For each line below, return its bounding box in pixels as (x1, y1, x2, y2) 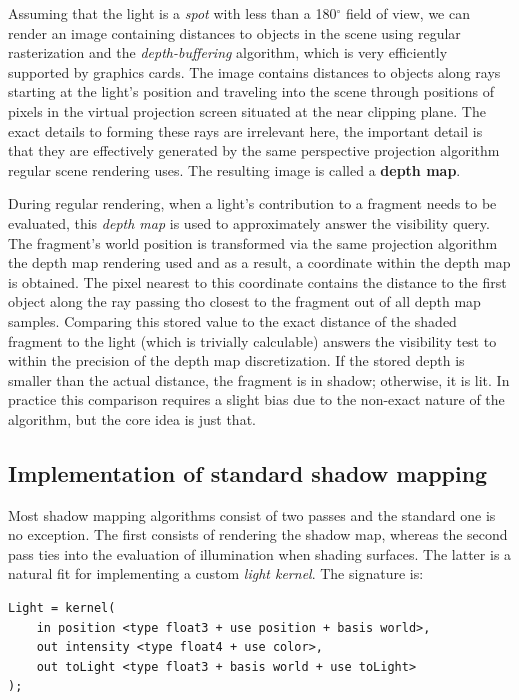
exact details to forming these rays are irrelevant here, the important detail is (8, 120, 483, 141)
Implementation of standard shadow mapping (8, 457, 488, 488)
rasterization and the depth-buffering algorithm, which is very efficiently (8, 42, 448, 63)
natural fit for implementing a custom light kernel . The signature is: (8, 563, 424, 584)
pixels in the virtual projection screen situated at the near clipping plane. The (8, 100, 486, 121)
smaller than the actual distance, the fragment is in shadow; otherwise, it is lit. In (8, 369, 510, 390)
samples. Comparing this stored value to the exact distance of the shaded (8, 310, 457, 331)
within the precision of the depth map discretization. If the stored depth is (8, 350, 465, 371)
